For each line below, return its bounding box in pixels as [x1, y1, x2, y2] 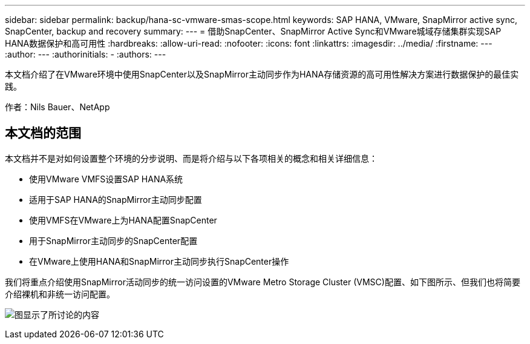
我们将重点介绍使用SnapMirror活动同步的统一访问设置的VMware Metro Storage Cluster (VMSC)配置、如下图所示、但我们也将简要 [5, 276, 520, 287]
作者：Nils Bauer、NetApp [5, 102, 110, 112]
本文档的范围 [5, 125, 81, 141]
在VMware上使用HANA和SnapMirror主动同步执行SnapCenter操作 [29, 256, 289, 266]
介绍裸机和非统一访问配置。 [5, 288, 115, 299]
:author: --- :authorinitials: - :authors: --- [5, 49, 166, 59]
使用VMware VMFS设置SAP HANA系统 [29, 173, 183, 184]
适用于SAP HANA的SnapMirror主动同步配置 [29, 194, 202, 205]
